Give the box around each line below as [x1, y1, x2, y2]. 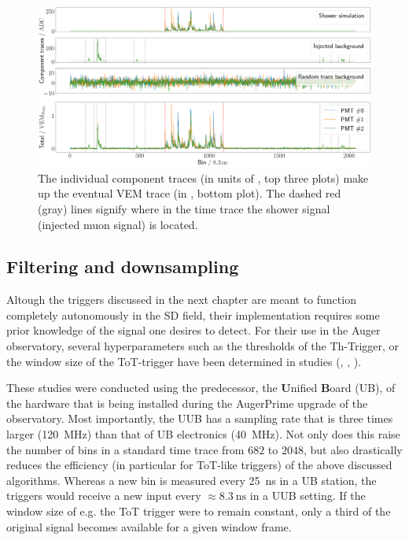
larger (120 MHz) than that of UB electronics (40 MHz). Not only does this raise [6, 426, 400, 442]
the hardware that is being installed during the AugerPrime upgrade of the [6, 394, 368, 411]
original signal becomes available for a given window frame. [6, 518, 292, 534]
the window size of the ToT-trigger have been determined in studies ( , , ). [6, 353, 362, 369]
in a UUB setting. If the [249, 487, 366, 504]
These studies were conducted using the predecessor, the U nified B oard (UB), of [6, 379, 396, 396]
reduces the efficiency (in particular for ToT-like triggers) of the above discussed [6, 457, 392, 473]
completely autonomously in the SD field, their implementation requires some [6, 306, 380, 323]
